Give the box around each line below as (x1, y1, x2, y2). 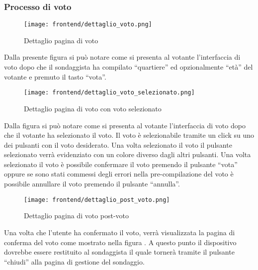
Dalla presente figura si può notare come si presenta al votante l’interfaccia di (4, 52, 241, 62)
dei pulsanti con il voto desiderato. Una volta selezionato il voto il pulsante (4, 139, 232, 150)
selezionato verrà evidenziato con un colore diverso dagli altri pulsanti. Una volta (4, 149, 251, 160)
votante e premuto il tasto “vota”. (4, 71, 106, 82)
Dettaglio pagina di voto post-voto (24, 210, 129, 221)
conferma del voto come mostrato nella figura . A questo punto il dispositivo (4, 237, 237, 247)
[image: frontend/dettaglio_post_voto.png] (24, 196, 170, 203)
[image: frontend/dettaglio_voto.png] (24, 21, 152, 28)
